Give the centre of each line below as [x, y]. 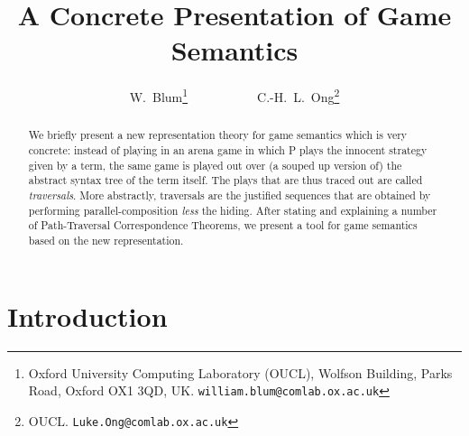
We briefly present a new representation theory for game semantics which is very [218, 135]
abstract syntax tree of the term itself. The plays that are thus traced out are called [225, 180]
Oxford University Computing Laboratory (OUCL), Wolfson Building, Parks [240, 372]
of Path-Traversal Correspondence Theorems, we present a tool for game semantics [223, 225]
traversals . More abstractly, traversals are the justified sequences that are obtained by [230, 195]
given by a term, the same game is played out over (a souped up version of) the [215, 165]
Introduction [87, 315]
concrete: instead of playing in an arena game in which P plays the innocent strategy [228, 150]
